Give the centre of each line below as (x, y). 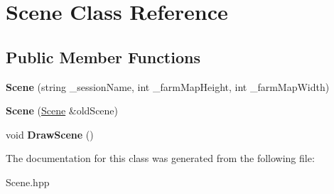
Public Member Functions (103, 56)
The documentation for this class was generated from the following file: (160, 158)
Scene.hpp (28, 182)
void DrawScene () (50, 134)
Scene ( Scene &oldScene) (62, 111)
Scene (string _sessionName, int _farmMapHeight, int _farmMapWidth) (168, 86)
